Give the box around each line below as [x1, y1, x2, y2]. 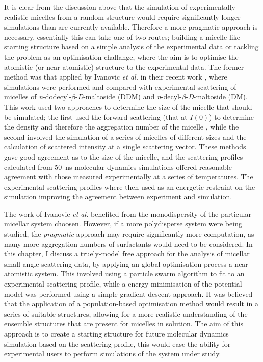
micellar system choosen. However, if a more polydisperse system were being [4, 218, 242, 229]
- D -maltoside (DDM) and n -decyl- [75, 91, 182, 102]
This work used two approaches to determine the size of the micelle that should [4, 101, 252, 112]
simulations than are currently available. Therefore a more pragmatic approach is [4, 21, 258, 32]
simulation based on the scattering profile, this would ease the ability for [4, 338, 231, 349]
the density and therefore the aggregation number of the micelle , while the [4, 121, 239, 132]
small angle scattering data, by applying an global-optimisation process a [4, 258, 232, 269]
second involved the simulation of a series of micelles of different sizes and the [4, 131, 247, 142]
